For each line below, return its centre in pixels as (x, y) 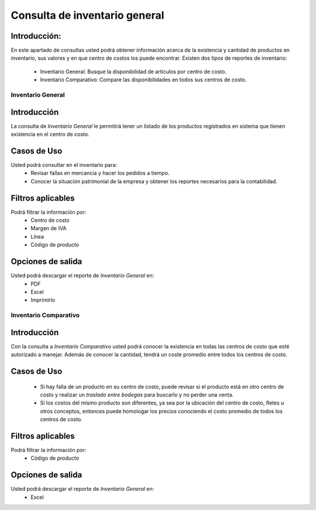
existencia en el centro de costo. (50, 134)
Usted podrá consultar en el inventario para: (64, 165)
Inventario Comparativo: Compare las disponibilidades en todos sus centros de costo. (143, 80)
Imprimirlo (43, 300)
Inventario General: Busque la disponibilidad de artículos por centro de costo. (133, 71)
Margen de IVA (49, 228)
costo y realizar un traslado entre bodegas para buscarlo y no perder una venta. (137, 395)
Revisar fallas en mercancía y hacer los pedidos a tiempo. (100, 173)
